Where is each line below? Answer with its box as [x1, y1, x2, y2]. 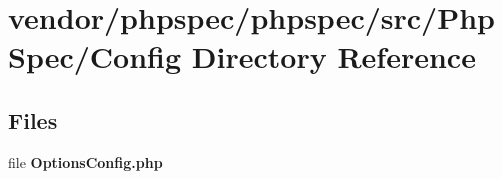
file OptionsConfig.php [8, 151, 163, 172]
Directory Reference [191, 36, 476, 77]
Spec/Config [8, 36, 182, 77]
